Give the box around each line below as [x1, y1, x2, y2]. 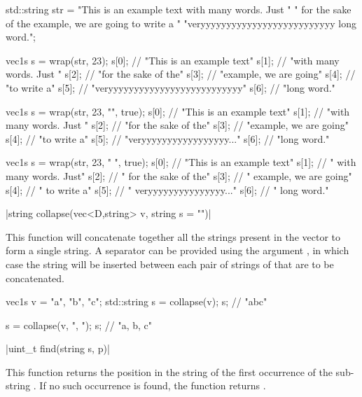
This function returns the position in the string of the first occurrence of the [6, 364, 333, 379]
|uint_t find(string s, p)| [6, 341, 110, 356]
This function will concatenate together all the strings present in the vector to [6, 229, 341, 244]
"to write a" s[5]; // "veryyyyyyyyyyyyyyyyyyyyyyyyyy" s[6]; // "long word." [6, 80, 335, 95]
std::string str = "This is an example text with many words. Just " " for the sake [6, 2, 351, 16]
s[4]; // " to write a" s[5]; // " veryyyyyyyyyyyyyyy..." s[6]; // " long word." [6, 182, 329, 197]
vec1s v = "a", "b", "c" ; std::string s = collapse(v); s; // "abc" [6, 294, 267, 309]
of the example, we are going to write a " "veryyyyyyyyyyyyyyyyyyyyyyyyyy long [6, 15, 357, 30]
